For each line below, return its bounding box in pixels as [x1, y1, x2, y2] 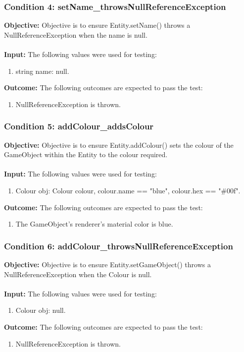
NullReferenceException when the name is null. [4, 29, 147, 40]
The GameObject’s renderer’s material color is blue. [15, 219, 173, 229]
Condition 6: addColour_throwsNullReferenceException [4, 239, 233, 252]
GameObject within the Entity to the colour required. [4, 149, 168, 160]
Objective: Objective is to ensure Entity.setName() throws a [4, 20, 191, 30]
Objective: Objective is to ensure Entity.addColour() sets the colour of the [4, 139, 234, 150]
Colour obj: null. [15, 305, 66, 315]
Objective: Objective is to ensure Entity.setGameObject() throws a [4, 259, 211, 269]
